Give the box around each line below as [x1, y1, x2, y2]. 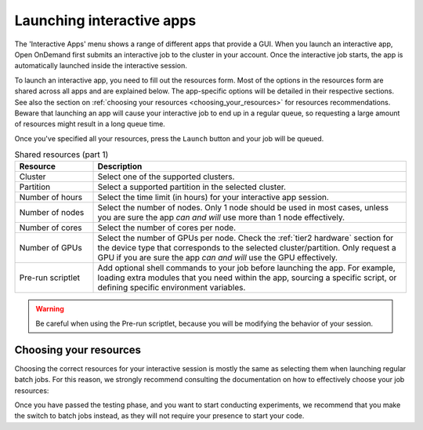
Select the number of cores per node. [97, 222, 237, 233]
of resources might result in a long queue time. [14, 119, 166, 129]
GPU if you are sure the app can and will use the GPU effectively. [97, 252, 338, 263]
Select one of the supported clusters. [97, 171, 235, 182]
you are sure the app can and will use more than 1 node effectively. [97, 212, 345, 223]
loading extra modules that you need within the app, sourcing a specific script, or [97, 272, 397, 283]
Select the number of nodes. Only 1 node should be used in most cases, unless [97, 202, 389, 213]
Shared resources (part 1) [14, 149, 109, 160]
